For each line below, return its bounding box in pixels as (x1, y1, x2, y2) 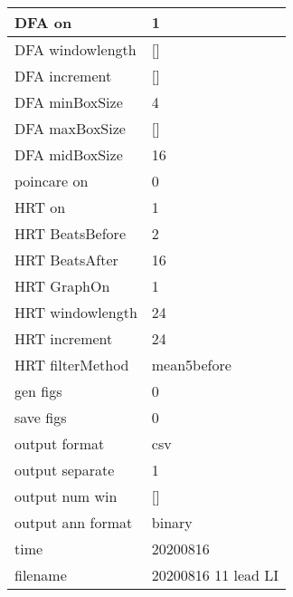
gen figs (14, 380, 62, 401)
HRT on (14, 197, 66, 217)
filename (14, 564, 67, 585)
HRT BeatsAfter (14, 249, 118, 270)
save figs (14, 407, 67, 428)
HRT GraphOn (14, 275, 110, 296)
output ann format (14, 512, 133, 533)
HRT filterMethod (14, 354, 129, 375)
